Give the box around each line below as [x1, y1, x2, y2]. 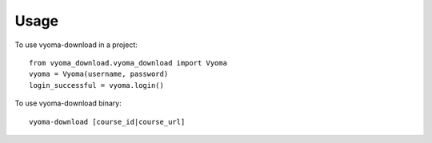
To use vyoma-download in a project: [14, 40, 138, 50]
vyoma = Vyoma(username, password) [29, 70, 169, 79]
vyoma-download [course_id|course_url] [29, 117, 186, 126]
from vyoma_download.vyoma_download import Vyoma [29, 58, 228, 67]
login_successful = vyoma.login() [29, 81, 164, 89]
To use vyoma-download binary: [14, 98, 122, 108]
